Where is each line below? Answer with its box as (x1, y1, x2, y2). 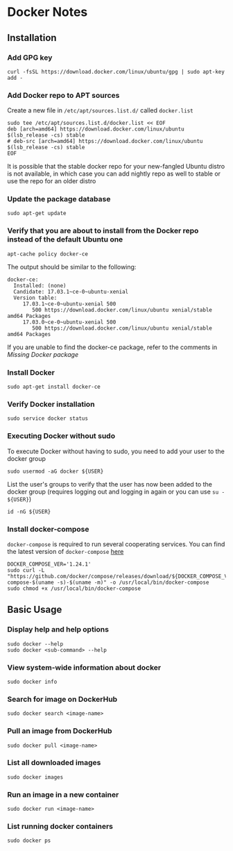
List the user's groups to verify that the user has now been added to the (7, 480, 213, 488)
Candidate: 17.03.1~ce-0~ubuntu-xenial (13, 288, 129, 295)
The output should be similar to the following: (7, 262, 137, 271)
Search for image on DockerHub (7, 694, 118, 704)
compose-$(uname (7, 579, 54, 586)
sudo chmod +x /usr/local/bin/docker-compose (7, 584, 141, 592)
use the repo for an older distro (7, 177, 96, 185)
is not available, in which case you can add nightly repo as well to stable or (7, 169, 221, 178)
